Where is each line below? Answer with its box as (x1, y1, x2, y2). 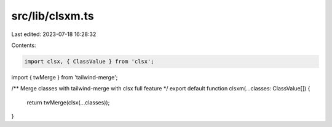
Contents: (11, 42, 36, 49)
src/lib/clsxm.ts (11, 9, 95, 23)
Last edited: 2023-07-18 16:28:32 (11, 31, 97, 38)
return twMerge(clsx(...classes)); (26, 98, 110, 106)
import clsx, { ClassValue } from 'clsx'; (24, 58, 154, 65)
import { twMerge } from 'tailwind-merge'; (11, 73, 118, 81)
